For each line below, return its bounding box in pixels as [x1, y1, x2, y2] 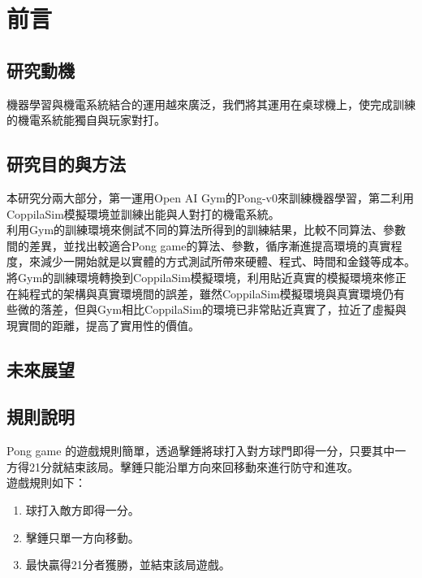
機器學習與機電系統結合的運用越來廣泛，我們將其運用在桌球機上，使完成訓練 [6, 95, 416, 112]
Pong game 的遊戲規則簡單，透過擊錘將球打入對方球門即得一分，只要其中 [6, 442, 395, 459]
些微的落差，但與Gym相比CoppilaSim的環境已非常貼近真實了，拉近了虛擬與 [6, 301, 407, 318]
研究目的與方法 [6, 151, 126, 176]
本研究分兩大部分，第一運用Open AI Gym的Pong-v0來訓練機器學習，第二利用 [6, 189, 414, 206]
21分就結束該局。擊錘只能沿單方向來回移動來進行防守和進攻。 [28, 458, 359, 475]
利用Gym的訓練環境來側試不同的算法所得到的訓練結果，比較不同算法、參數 [6, 221, 407, 238]
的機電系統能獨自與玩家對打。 [6, 111, 166, 128]
